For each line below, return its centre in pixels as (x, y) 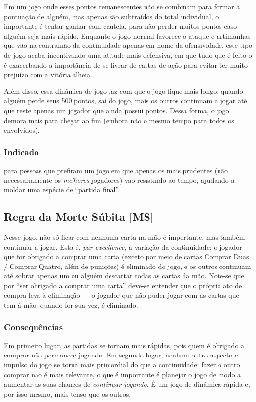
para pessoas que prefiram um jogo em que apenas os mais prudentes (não (116, 170)
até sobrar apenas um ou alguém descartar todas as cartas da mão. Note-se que (124, 276)
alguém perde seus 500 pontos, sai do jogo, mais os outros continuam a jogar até (126, 101)
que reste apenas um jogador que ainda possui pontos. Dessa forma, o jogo (117, 110)
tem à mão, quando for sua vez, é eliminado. (71, 305)
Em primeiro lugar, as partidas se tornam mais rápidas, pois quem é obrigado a (124, 345)
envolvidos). (22, 130)
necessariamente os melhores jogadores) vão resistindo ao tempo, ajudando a (119, 180)
